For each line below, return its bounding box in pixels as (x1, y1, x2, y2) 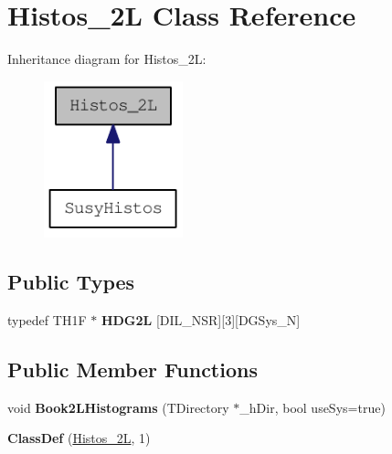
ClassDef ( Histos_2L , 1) (7, 428, 151, 448)
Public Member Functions (7, 355, 258, 384)
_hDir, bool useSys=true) (239, 397, 386, 417)
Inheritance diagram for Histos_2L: (7, 49, 207, 69)
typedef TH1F (7, 311, 87, 330)
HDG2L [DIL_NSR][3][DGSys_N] (101, 311, 301, 330)
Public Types (7, 268, 135, 296)
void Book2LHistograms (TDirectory (7, 397, 229, 417)
